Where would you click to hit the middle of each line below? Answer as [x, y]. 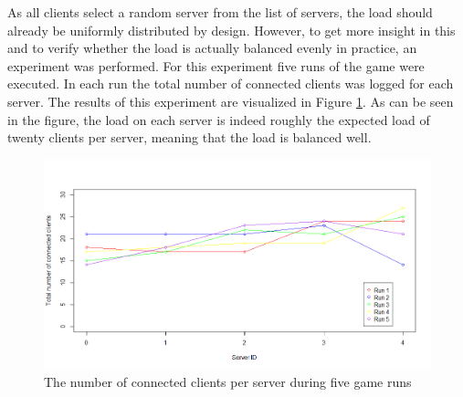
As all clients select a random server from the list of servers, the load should [220, 12]
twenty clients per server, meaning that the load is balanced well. [189, 137]
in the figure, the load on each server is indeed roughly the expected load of [219, 119]
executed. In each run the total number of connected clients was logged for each [231, 84]
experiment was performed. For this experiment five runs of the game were [216, 65]
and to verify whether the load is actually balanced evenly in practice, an [212, 48]
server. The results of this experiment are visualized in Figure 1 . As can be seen [231, 101]
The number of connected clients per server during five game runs [228, 382]
